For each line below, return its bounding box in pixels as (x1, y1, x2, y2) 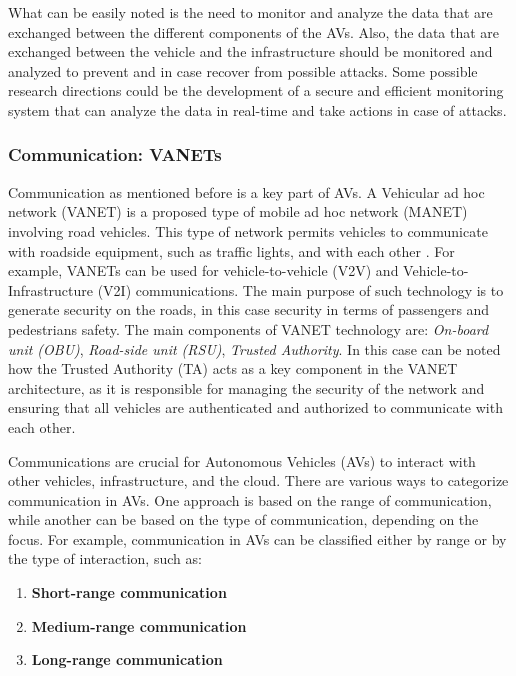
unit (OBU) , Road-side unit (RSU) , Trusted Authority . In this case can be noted (8, 338, 501, 359)
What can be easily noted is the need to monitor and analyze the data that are (8, 2, 493, 22)
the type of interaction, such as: (8, 548, 202, 569)
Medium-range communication (31, 615, 247, 636)
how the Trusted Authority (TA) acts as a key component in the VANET (8, 358, 458, 379)
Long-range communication (31, 649, 223, 670)
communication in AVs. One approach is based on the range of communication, (8, 489, 492, 510)
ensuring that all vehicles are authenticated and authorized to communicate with (8, 397, 503, 418)
